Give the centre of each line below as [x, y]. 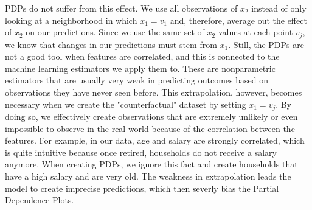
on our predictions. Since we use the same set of [115, 32]
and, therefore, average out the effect [238, 20]
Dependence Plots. [40, 200]
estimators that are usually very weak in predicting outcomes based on [137, 80]
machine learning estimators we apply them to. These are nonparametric [140, 68]
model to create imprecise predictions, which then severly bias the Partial [142, 188]
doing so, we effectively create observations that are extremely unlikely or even [151, 117]
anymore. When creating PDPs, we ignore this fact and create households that [151, 164]
